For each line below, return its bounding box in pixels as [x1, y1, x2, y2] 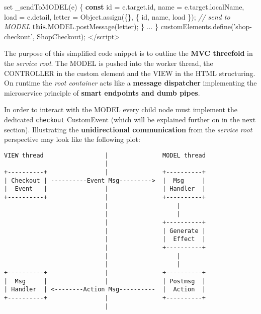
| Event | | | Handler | [4, 185, 206, 193]
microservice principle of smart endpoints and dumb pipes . [4, 87, 200, 98]
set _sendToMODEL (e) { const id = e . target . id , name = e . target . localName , [4, 2, 244, 12]
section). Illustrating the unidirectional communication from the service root [4, 124, 252, 134]
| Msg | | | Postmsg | [4, 277, 206, 285]
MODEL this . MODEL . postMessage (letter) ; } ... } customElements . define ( [4, 21, 234, 32]
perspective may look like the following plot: [4, 134, 140, 144]
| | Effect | [105, 235, 206, 243]
